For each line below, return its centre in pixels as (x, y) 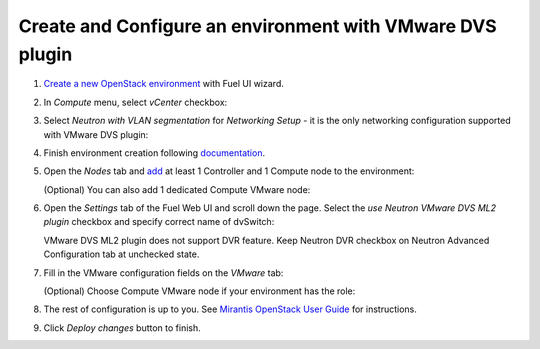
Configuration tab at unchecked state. (121, 254)
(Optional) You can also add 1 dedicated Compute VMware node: (177, 189)
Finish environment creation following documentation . (154, 152)
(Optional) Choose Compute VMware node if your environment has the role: (199, 291)
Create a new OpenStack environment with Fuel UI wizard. (163, 84)
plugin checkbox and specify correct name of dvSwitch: (159, 222)
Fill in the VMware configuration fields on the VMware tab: (163, 272)
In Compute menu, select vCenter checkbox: (135, 102)
